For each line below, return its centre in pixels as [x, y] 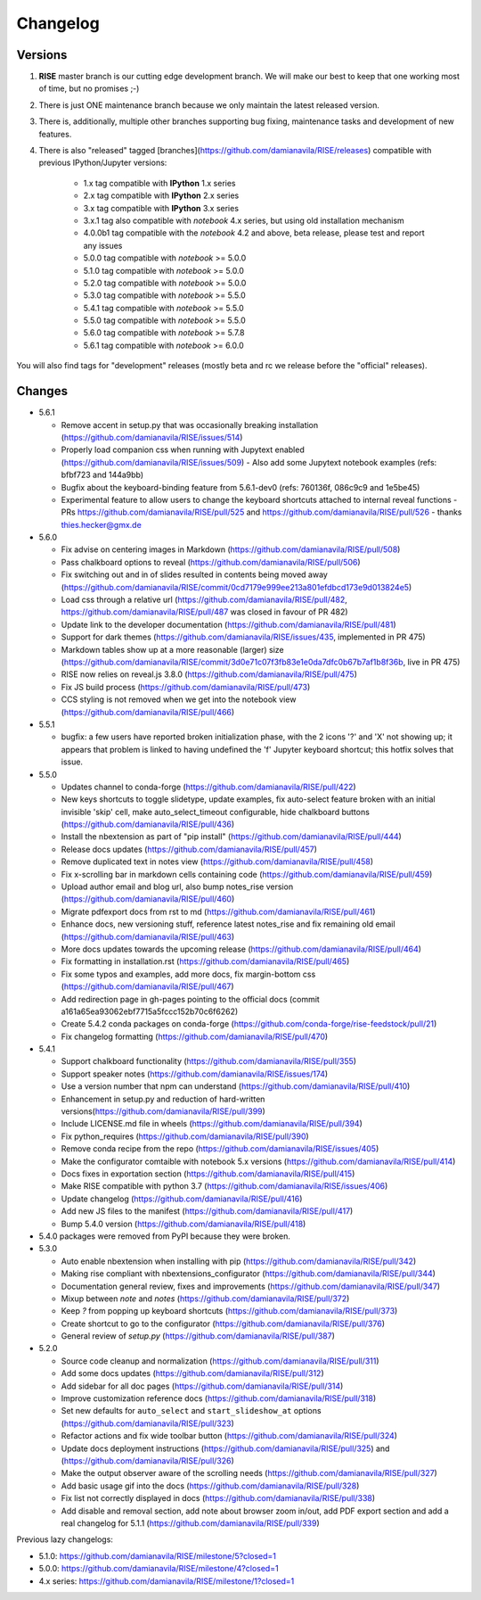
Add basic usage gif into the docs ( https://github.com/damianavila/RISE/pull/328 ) [210, 1486]
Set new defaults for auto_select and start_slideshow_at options [191, 1411]
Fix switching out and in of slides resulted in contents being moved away [195, 574]
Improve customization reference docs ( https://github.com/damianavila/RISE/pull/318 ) [219, 1398]
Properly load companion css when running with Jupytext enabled [183, 449]
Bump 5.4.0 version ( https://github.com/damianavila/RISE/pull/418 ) [183, 1224]
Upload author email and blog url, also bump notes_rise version [177, 887]
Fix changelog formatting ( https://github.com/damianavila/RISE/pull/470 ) [195, 1036]
